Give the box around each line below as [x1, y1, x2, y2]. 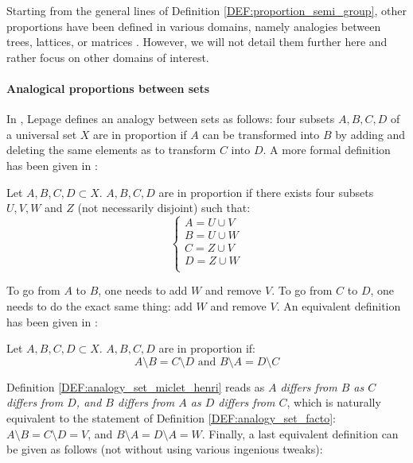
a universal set [6, 125, 77, 142]
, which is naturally [286, 394, 381, 411]
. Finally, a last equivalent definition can [201, 425, 399, 442]
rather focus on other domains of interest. [6, 48, 209, 65]
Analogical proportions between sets [6, 79, 210, 96]
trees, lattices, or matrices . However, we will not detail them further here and [6, 33, 388, 50]
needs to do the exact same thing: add [6, 297, 193, 314]
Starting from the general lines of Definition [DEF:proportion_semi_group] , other [6, 2, 407, 18]
